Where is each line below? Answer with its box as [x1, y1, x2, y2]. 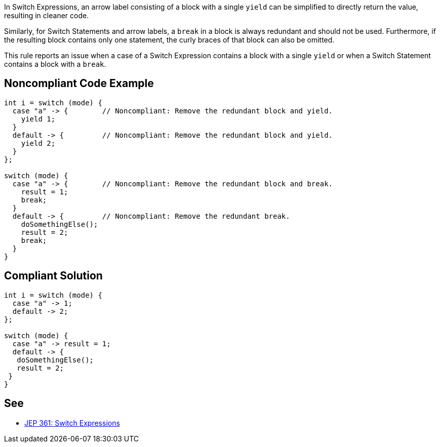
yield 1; [21, 114, 56, 123]
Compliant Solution [4, 269, 103, 282]
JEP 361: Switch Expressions [24, 418, 120, 427]
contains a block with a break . [4, 60, 106, 68]
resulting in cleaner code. [4, 11, 89, 20]
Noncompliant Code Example [4, 77, 154, 90]
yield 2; [21, 139, 56, 147]
